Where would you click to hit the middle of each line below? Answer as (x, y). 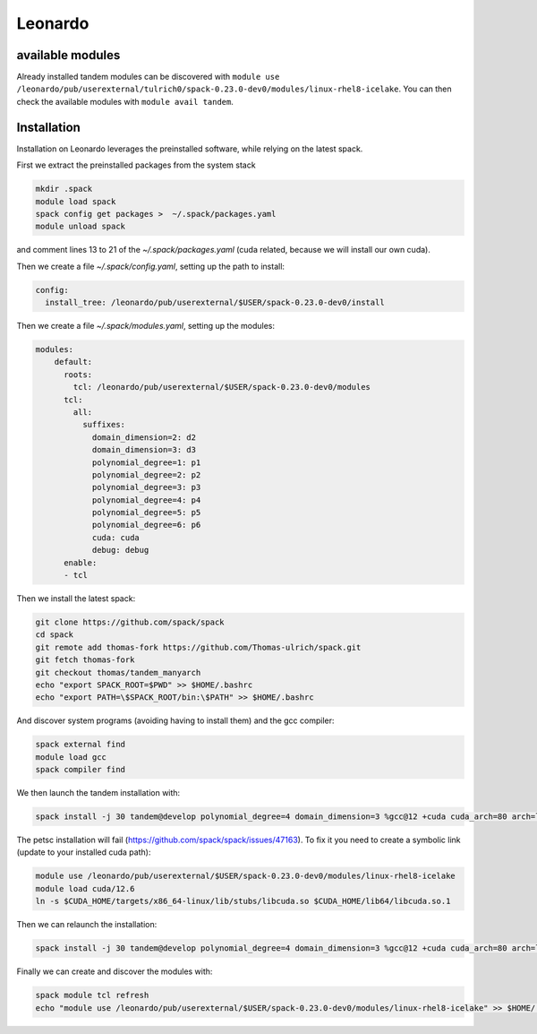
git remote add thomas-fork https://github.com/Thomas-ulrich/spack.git (198, 647)
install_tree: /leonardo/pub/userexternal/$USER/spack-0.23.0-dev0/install (215, 303)
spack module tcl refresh (92, 995)
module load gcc (71, 757)
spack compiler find (80, 770)
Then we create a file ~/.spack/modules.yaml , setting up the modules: (146, 326)
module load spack (76, 201)
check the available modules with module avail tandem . (125, 101)
